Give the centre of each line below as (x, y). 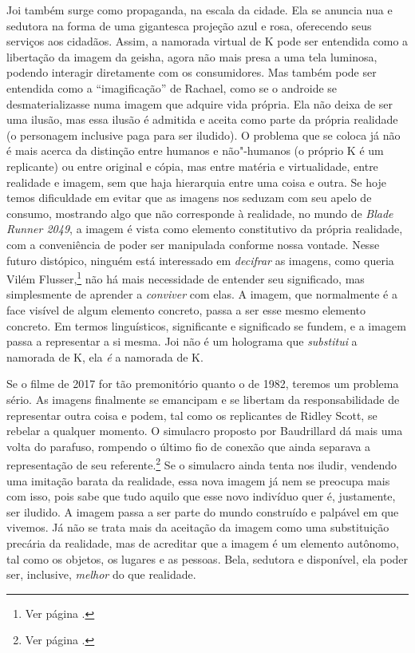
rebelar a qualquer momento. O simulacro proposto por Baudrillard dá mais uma (205, 431)
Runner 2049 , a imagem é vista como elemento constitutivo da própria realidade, (205, 229)
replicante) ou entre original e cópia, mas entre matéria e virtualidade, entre (192, 166)
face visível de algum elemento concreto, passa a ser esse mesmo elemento (186, 309)
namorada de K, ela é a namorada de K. (105, 356)
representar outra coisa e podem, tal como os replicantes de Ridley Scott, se (192, 415)
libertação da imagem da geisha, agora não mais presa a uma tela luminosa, (192, 56)
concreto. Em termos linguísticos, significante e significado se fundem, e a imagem (206, 325)
